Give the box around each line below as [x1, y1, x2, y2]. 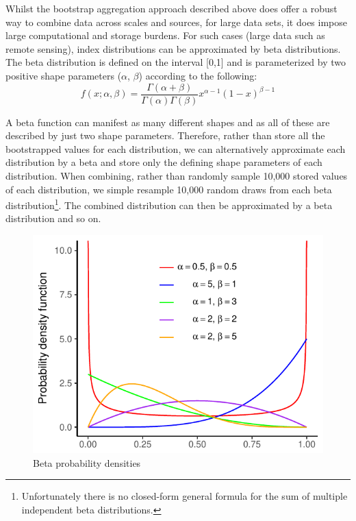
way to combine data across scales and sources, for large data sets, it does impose [5, 14, 347, 29]
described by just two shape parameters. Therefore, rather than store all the [5, 128, 325, 143]
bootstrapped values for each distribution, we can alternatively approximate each [5, 141, 346, 156]
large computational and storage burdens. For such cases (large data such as [5, 28, 325, 43]
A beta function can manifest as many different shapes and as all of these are [5, 114, 330, 129]
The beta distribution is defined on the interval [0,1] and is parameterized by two [5, 55, 346, 69]
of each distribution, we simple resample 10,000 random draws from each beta [5, 182, 332, 196]
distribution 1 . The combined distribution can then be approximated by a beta [5, 196, 333, 212]
